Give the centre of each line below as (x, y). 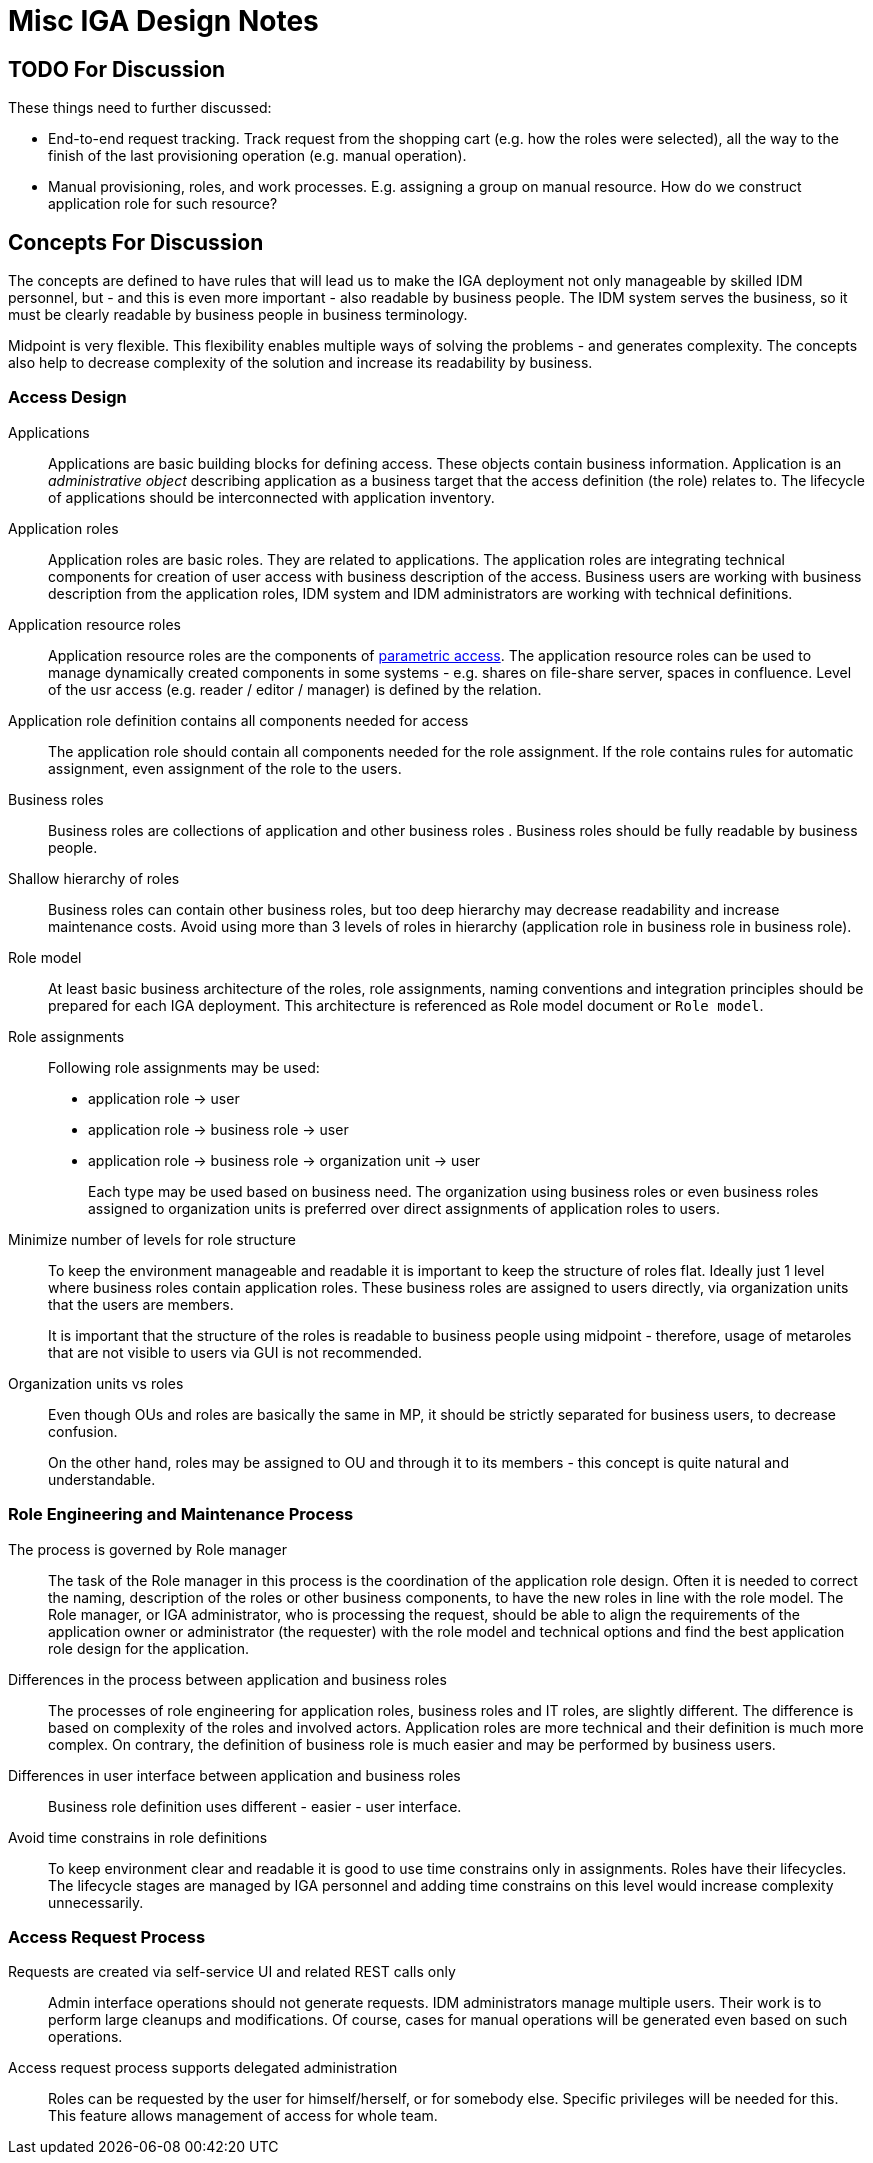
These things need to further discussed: (140, 108)
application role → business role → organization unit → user (284, 1160)
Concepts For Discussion (136, 242)
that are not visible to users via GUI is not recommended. (235, 1352)
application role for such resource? (163, 204)
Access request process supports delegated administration (203, 2068)
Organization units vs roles (96, 1383)
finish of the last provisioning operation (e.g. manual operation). (257, 156)
